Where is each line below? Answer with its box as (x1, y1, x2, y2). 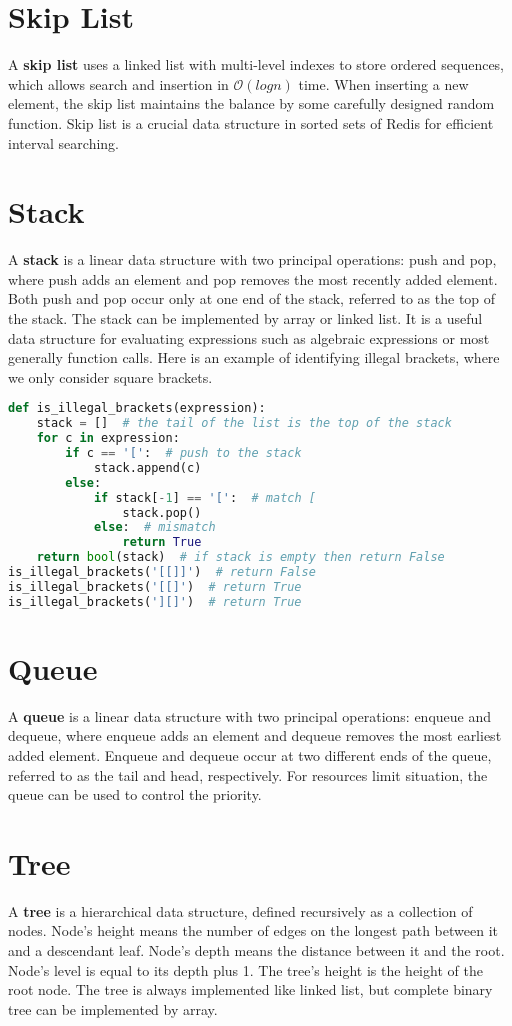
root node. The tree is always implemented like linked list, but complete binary (8, 979, 493, 1000)
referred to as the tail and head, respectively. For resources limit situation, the (8, 764, 488, 785)
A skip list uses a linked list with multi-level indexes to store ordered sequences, (8, 54, 505, 75)
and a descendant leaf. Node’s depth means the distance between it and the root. (8, 940, 505, 961)
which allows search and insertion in (8, 73, 229, 94)
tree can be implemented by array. (8, 998, 218, 1019)
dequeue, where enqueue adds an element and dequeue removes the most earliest (8, 725, 502, 746)
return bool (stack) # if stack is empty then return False (36, 550, 445, 565)
